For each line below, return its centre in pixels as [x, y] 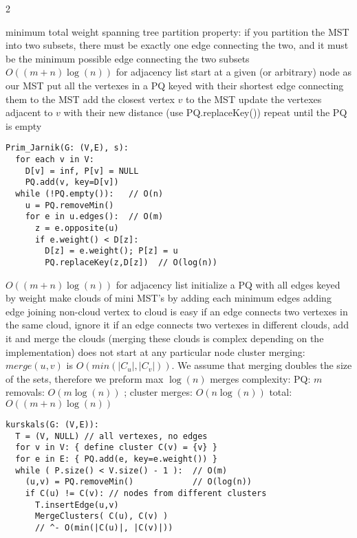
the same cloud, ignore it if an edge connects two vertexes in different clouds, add [177, 325]
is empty [24, 125]
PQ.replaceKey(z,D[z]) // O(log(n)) [131, 262]
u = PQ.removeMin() [69, 205]
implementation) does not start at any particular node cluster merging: [155, 351]
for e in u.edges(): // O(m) [94, 217]
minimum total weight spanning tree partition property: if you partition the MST [177, 31]
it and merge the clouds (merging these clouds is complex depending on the [165, 338]
